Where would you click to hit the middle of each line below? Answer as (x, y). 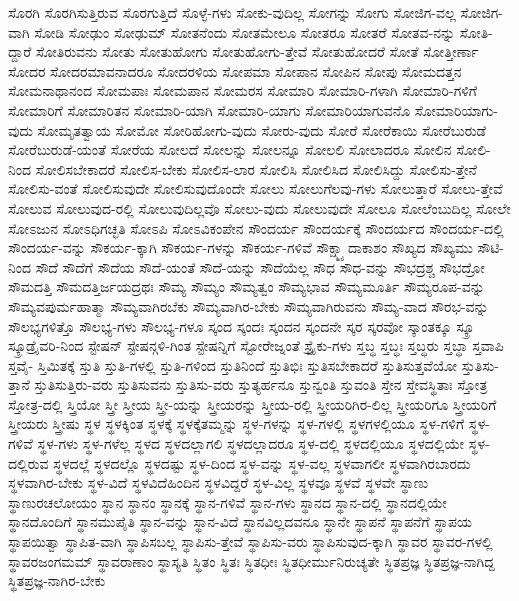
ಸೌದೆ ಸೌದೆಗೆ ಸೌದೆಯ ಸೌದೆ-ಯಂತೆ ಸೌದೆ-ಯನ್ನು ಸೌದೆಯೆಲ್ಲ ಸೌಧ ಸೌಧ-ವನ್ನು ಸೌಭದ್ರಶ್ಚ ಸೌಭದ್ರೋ (260, 266)
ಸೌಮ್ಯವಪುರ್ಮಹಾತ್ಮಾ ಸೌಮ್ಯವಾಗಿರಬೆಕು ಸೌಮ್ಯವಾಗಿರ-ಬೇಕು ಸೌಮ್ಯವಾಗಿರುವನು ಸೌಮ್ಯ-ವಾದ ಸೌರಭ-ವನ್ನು (248, 305)
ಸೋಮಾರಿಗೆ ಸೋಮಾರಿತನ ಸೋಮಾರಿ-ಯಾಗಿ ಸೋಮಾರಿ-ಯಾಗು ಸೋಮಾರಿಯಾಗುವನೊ (209, 109)
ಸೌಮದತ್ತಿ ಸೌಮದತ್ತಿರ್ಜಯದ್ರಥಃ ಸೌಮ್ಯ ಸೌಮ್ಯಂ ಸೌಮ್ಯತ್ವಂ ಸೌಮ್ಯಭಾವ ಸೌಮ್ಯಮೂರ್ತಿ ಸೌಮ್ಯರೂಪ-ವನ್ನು (246, 286)
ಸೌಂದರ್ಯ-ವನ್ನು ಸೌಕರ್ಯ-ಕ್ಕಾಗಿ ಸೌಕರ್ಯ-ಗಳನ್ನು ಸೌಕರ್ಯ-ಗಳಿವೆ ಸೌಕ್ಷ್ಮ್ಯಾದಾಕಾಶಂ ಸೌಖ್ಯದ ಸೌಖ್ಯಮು (240, 247)
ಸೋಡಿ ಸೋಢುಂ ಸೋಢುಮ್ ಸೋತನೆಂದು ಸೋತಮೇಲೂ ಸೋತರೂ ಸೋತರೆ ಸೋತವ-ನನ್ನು (245, 31)
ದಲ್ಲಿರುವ (28, 462)
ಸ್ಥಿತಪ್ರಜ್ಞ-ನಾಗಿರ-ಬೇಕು (57, 580)
